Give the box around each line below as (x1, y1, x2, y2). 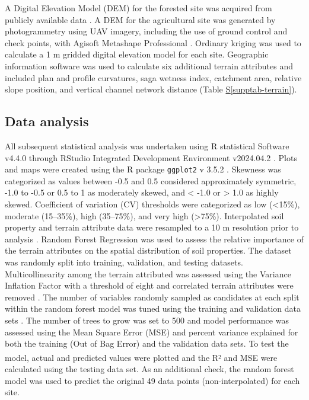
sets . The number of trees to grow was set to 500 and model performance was (5, 313, 289, 326)
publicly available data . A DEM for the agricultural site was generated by (5, 13, 276, 25)
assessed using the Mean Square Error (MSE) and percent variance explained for (5, 325, 298, 338)
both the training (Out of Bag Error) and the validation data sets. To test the (5, 337, 289, 350)
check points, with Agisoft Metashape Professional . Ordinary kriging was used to (5, 36, 301, 49)
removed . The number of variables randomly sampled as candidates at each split (5, 290, 300, 303)
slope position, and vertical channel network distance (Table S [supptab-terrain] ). (5, 83, 297, 95)
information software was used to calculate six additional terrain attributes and (5, 59, 293, 72)
